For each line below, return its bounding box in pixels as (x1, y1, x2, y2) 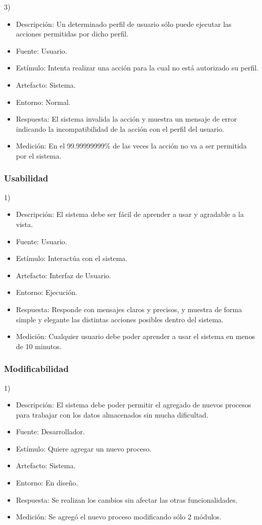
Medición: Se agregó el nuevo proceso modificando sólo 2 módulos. (16, 511, 222, 522)
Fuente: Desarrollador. (16, 426, 85, 437)
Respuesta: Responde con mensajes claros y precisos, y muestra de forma (16, 304, 242, 314)
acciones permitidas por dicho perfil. (16, 28, 128, 39)
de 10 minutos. (16, 341, 62, 351)
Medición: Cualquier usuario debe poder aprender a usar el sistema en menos (16, 331, 255, 342)
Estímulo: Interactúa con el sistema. (16, 253, 127, 264)
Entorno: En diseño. (16, 477, 78, 488)
